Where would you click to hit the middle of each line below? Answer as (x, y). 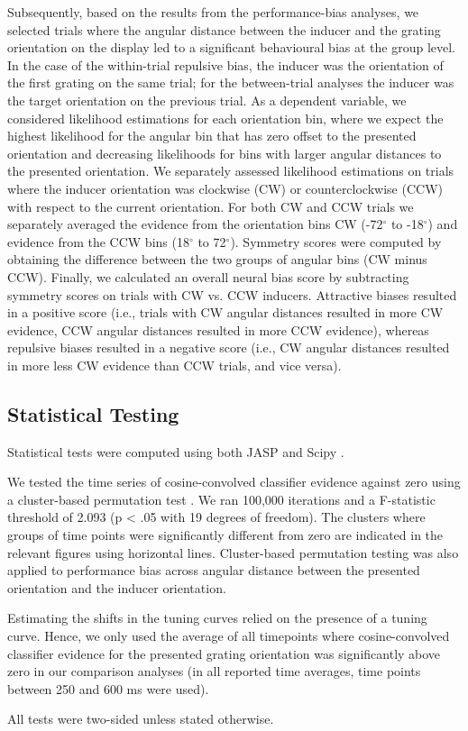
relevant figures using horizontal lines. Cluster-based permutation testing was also (233, 552)
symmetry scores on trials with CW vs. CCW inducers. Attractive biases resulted (232, 294)
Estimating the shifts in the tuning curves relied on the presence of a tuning (217, 618)
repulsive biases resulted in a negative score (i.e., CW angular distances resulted (229, 347)
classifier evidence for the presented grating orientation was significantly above (224, 653)
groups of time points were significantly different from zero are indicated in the (225, 535)
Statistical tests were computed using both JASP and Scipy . (176, 451)
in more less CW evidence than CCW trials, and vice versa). (174, 365)
